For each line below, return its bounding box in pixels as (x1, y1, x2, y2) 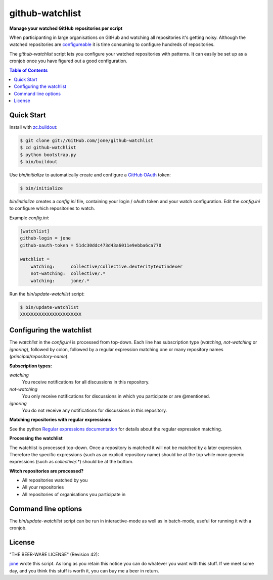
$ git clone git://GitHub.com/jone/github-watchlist (20, 137, 154, 143)
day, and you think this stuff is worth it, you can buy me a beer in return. (9, 567, 159, 573)
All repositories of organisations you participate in (22, 491, 126, 497)
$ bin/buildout (20, 159, 58, 165)
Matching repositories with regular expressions (9, 417, 111, 423)
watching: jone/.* (30, 278, 89, 283)
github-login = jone (20, 235, 71, 241)
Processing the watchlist (9, 435, 63, 442)
